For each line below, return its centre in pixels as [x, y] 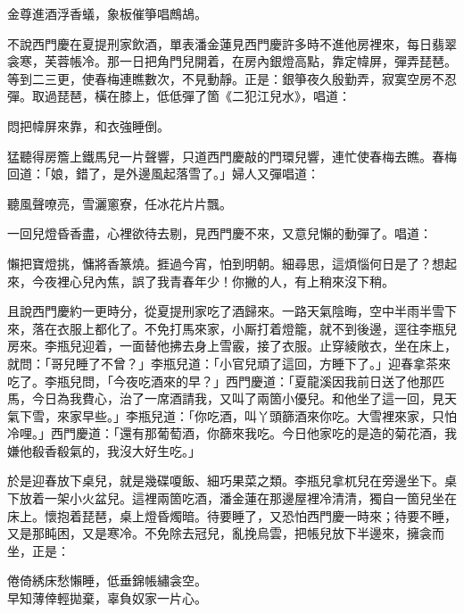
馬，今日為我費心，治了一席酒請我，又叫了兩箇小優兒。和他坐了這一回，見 [226, 398]
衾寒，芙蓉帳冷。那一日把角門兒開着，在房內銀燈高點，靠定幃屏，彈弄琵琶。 [232, 61]
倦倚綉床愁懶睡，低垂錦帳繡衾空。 [107, 580]
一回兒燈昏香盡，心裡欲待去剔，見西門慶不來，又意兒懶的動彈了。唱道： [220, 233]
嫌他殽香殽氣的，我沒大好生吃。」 [104, 450]
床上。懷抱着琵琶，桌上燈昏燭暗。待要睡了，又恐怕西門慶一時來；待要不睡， [232, 515]
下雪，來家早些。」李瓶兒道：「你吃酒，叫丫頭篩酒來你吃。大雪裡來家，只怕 [238, 415]
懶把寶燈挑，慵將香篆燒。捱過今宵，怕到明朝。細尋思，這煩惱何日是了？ [220, 263]
